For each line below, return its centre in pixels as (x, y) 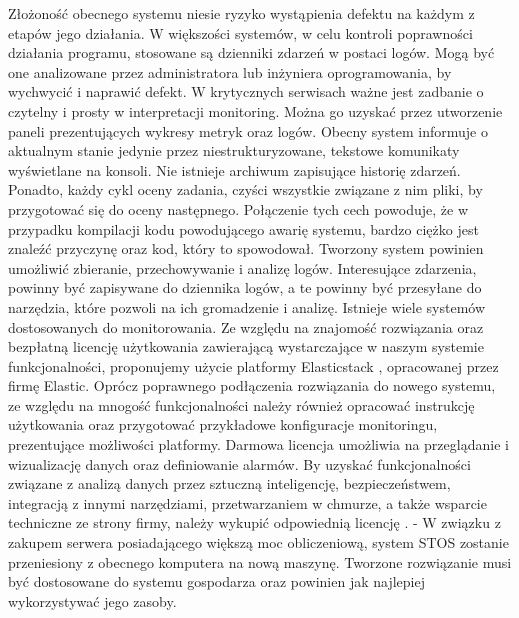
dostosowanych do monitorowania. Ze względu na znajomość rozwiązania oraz (246, 326)
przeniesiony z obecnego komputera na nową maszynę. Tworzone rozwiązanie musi (260, 561)
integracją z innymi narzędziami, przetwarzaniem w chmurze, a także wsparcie (247, 502)
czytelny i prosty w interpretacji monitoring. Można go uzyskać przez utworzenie (255, 110)
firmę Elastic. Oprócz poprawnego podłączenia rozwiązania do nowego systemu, (252, 385)
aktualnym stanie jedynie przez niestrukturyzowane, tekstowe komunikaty (234, 150)
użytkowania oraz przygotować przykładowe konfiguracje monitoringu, (223, 424)
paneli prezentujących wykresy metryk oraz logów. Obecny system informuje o (248, 130)
